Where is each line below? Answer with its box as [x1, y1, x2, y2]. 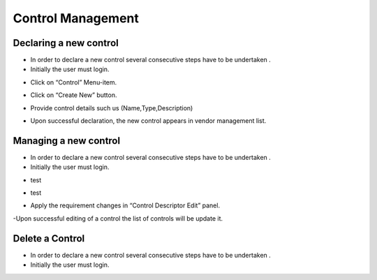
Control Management [13, 10, 139, 26]
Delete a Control [13, 233, 85, 244]
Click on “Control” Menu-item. [30, 78, 117, 87]
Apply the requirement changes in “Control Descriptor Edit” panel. [30, 201, 220, 209]
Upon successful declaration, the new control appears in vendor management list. [30, 117, 267, 125]
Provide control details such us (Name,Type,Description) [30, 103, 193, 112]
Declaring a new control [13, 37, 119, 49]
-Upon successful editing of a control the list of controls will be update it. [13, 214, 223, 223]
